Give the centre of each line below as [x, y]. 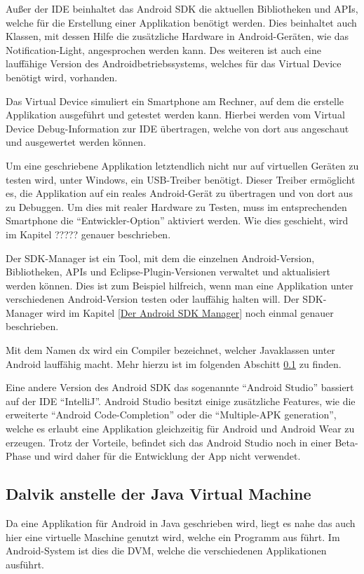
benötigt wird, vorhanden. [62, 77]
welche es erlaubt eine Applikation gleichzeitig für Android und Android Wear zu [180, 429]
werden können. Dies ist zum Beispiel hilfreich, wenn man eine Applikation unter [180, 285]
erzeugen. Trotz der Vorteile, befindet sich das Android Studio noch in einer [169, 442]
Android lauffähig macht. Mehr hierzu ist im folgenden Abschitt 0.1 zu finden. [174, 363]
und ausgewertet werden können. [76, 142]
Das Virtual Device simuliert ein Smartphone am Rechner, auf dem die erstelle [175, 101]
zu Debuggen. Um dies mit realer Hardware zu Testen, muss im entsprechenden [176, 206]
